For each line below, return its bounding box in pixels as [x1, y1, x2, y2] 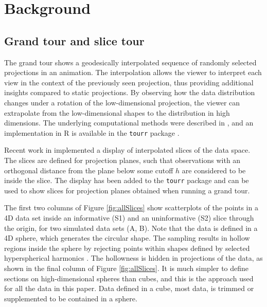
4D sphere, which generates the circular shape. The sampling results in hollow [4, 232, 250, 243]
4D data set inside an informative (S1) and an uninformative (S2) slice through [4, 212, 254, 223]
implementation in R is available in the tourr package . [4, 127, 180, 138]
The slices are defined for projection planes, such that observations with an [4, 154, 241, 165]
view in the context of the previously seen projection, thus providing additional [4, 77, 254, 87]
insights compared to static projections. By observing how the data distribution [4, 87, 255, 98]
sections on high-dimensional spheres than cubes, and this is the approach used [4, 273, 254, 283]
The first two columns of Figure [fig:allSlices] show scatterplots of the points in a [4, 202, 258, 213]
